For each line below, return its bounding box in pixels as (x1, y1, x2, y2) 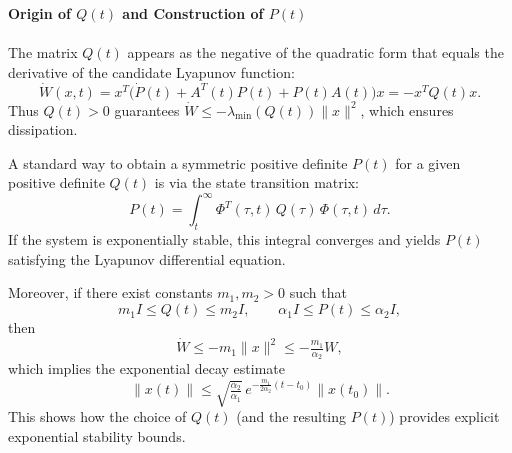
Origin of (8, 3, 71, 23)
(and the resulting (236, 405, 347, 426)
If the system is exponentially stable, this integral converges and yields (8, 229, 441, 250)
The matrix (8, 42, 78, 63)
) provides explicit (389, 405, 500, 426)
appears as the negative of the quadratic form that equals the (127, 42, 504, 63)
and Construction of (122, 3, 264, 23)
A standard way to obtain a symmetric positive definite (8, 152, 348, 173)
